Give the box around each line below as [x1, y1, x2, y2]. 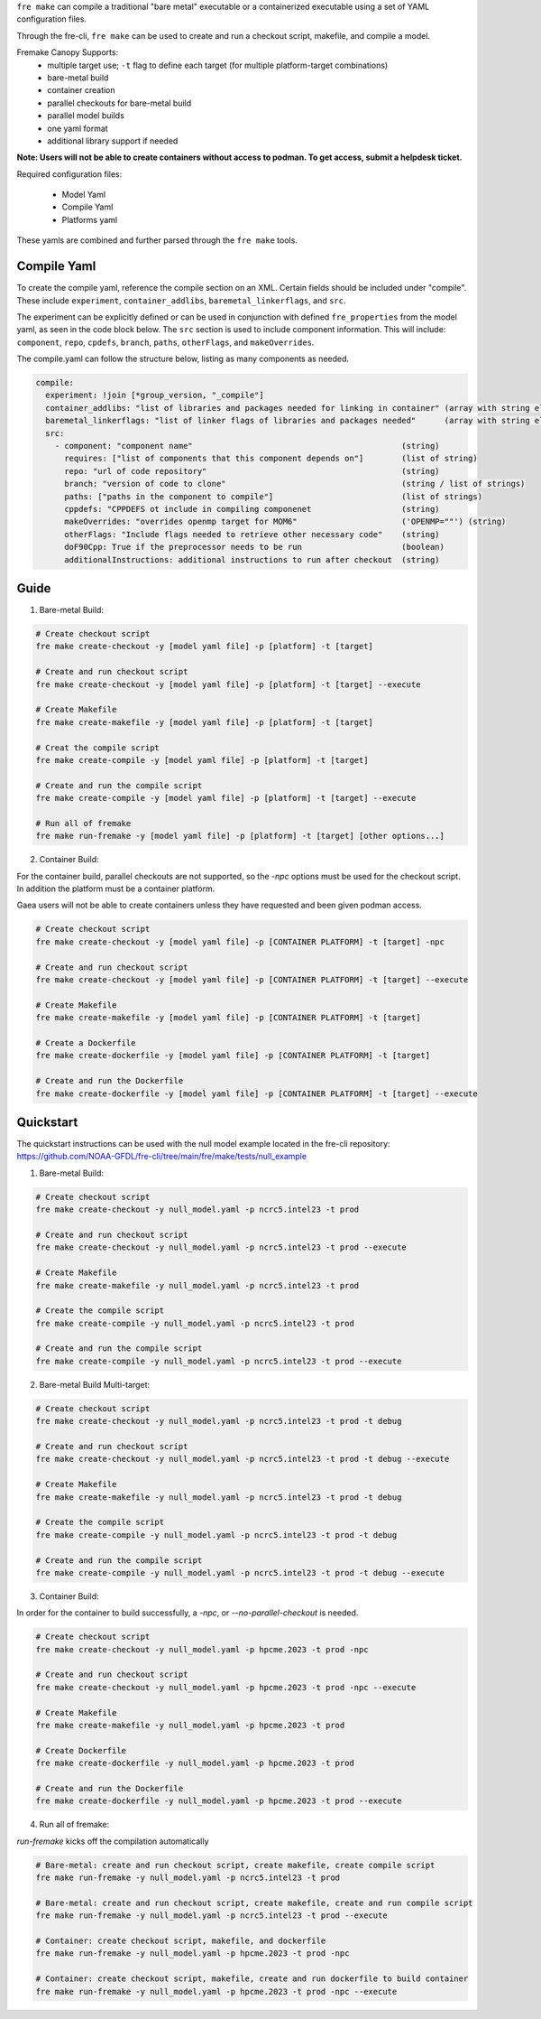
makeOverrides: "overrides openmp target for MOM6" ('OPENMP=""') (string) [64, 516, 507, 527]
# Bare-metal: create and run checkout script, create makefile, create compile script [35, 1860, 436, 1870]
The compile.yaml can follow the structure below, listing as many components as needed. [16, 353, 350, 365]
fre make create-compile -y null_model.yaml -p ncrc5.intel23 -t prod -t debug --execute [35, 1568, 445, 1577]
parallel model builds [47, 110, 125, 121]
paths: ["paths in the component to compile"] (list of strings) [64, 491, 482, 501]
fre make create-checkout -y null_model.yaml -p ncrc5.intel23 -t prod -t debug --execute [35, 1454, 450, 1465]
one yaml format [47, 123, 108, 134]
